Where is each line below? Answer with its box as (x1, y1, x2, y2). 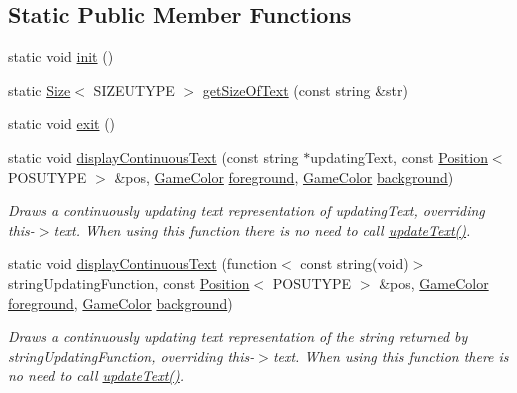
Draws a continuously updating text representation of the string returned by (8, 326, 468, 347)
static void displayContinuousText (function (8, 253, 278, 274)
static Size (8, 79, 71, 100)
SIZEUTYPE (93, 79, 175, 100)
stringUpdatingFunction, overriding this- (8, 345, 255, 366)
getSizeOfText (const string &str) (202, 79, 408, 100)
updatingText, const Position (310, 146, 488, 167)
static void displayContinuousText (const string (8, 146, 299, 167)
